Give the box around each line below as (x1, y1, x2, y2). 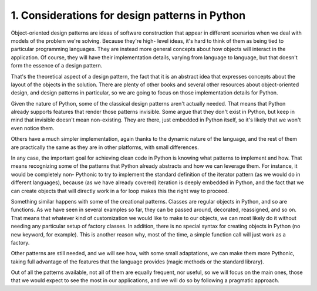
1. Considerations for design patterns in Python (11, 9, 246, 22)
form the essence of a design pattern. (11, 62, 103, 69)
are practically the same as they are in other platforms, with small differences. (11, 144, 199, 151)
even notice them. (11, 124, 55, 131)
